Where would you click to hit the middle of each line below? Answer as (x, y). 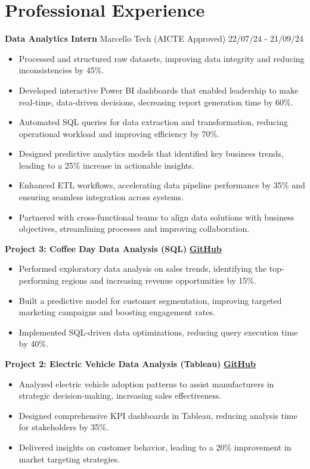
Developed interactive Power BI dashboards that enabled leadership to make (159, 90)
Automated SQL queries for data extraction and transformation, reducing (153, 122)
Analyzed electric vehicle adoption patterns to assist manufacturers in (146, 383)
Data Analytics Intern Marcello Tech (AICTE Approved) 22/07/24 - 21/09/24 (154, 38)
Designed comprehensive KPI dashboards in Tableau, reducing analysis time (158, 415)
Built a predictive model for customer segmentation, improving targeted (150, 300)
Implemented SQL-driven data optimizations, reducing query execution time (158, 332)
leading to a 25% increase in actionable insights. (106, 165)
